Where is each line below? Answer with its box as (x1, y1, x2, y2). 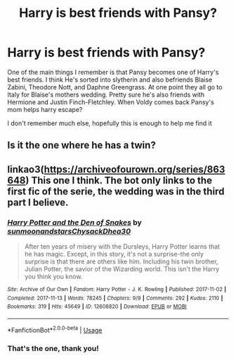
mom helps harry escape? (7, 105, 83, 113)
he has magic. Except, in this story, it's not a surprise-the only (24, 250, 204, 259)
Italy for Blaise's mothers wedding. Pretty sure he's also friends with (7, 90, 205, 99)
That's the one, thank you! (7, 343, 100, 353)
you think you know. (24, 273, 83, 281)
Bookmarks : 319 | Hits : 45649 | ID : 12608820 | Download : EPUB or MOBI (7, 303, 188, 311)
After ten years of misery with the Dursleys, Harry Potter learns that (24, 242, 220, 251)
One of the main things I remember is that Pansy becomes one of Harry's (7, 68, 219, 76)
